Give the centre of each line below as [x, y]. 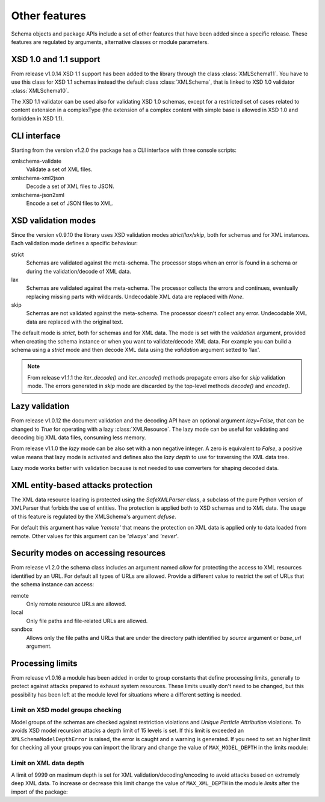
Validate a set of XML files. [59, 169]
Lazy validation [40, 406]
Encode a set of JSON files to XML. [70, 203]
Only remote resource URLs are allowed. [76, 604]
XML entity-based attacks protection [82, 485]
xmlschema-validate [36, 161]
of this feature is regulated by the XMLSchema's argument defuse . [94, 516]
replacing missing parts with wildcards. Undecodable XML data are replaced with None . [135, 296]
